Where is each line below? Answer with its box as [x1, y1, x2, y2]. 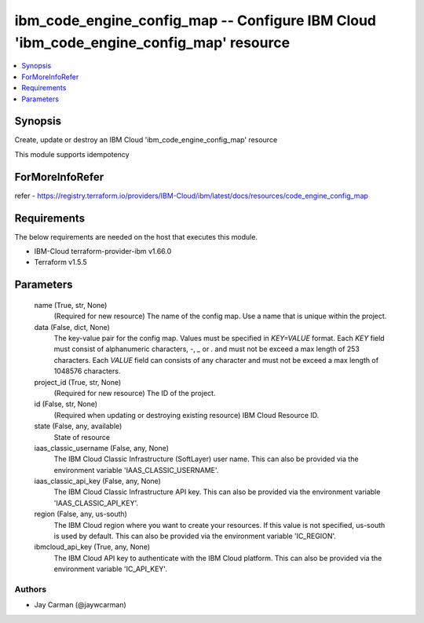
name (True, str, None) [34, 300, 108, 310]
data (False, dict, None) [34, 322, 110, 332]
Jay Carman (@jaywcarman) [34, 600, 127, 610]
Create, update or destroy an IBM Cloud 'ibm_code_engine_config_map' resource [14, 135, 278, 145]
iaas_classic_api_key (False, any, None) [34, 476, 161, 486]
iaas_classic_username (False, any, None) [34, 443, 169, 453]
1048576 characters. [53, 366, 121, 376]
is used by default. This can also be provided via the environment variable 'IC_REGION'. [53, 531, 337, 541]
